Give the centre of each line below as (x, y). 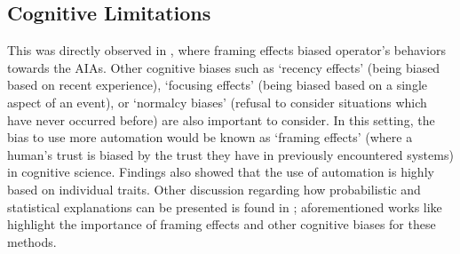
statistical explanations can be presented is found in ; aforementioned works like (225, 206)
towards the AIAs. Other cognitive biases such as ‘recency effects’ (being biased (224, 67)
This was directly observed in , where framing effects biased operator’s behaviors (226, 50)
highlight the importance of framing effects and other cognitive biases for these (222, 224)
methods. (32, 241)
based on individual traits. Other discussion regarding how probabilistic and (214, 189)
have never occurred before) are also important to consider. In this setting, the (221, 119)
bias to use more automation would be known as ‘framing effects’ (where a (210, 137)
